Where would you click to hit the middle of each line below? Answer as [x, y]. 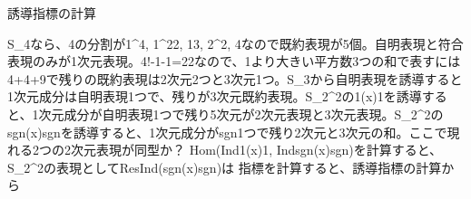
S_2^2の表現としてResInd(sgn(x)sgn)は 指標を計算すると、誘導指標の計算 [225, 167]
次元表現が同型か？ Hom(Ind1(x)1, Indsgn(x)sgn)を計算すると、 [256, 150]
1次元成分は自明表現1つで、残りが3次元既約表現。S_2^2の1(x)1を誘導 [215, 96]
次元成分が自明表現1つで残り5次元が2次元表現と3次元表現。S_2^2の [241, 114]
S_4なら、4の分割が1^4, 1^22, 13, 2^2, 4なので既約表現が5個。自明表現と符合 [235, 43]
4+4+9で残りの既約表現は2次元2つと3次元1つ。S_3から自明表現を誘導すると [235, 78]
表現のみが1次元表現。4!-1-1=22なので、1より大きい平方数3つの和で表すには [234, 61]
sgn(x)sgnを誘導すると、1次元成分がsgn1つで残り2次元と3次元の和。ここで [227, 132]
